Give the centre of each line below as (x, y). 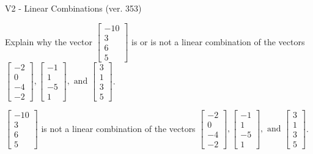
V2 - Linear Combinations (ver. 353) (73, 8)
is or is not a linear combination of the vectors (218, 41)
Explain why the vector (49, 41)
